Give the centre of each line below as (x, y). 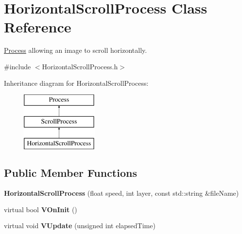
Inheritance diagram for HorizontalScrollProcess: (76, 83)
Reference (38, 27)
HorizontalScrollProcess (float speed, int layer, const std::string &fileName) (121, 193)
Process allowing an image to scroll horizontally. (76, 50)
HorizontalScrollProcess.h (80, 66)
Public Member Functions (70, 173)
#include (17, 66)
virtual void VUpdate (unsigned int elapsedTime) (80, 226)
